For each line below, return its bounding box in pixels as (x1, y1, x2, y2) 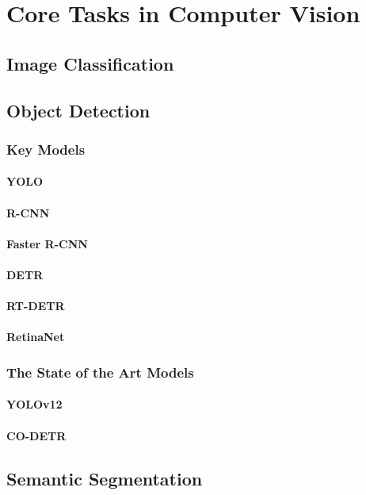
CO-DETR (6, 427, 67, 443)
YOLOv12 (6, 396, 63, 412)
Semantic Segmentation (6, 466, 203, 490)
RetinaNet (6, 328, 65, 345)
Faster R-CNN (6, 235, 88, 251)
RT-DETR (6, 297, 65, 314)
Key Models (6, 139, 86, 159)
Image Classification (6, 51, 174, 75)
